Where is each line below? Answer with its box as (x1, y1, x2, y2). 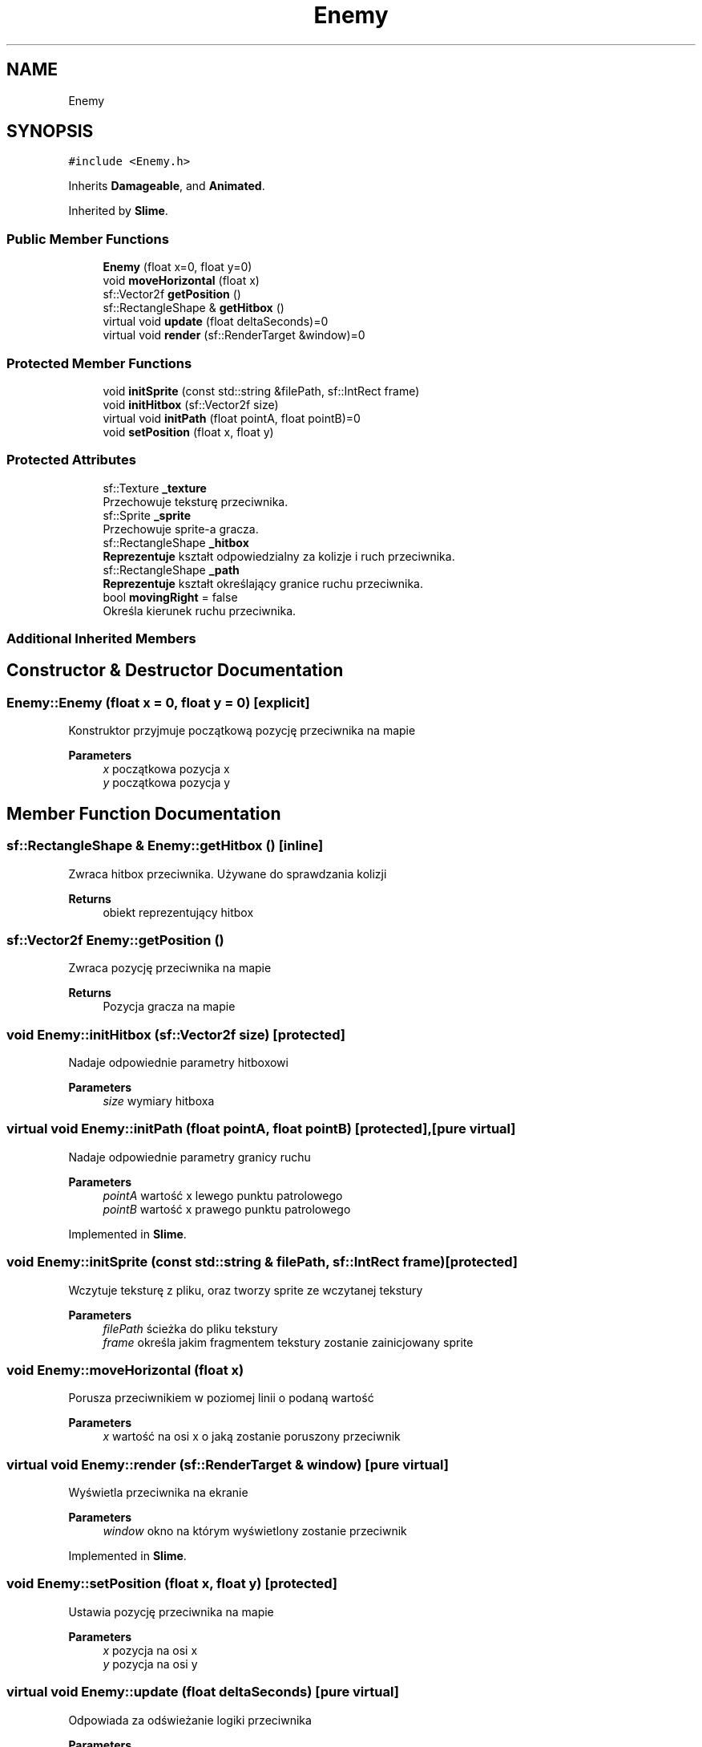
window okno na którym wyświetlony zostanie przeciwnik (103, 1524, 407, 1538)
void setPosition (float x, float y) (103, 424, 274, 439)
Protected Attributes (6, 452, 136, 468)
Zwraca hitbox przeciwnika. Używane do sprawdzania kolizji (68, 866, 387, 881)
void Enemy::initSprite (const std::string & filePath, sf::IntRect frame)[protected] (6, 1254, 518, 1271)
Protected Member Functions (6, 355, 192, 371)
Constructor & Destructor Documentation (6, 660, 344, 681)
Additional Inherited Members (6, 630, 196, 647)
